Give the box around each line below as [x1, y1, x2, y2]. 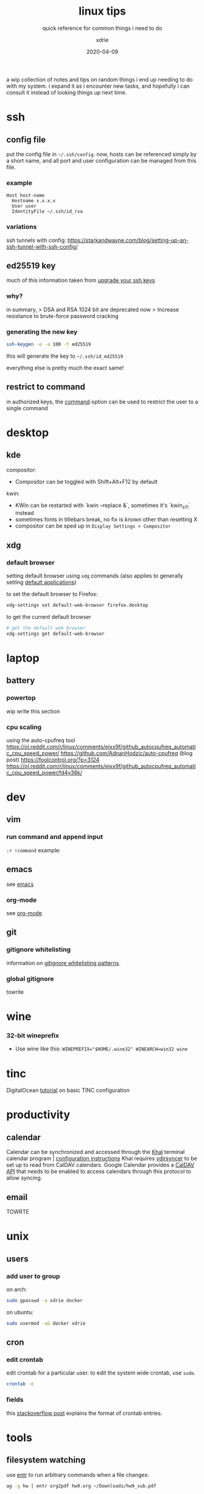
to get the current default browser [6, 613, 91, 620]
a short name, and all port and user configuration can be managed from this [6, 157, 197, 164]
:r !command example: [6, 846, 61, 854]
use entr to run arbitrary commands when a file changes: [6, 1471, 149, 1478]
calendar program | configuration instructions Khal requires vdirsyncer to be [6, 1155, 198, 1162]
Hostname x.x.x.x [12, 198, 56, 204]
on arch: [6, 1286, 27, 1293]
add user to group [6, 1272, 60, 1280]
